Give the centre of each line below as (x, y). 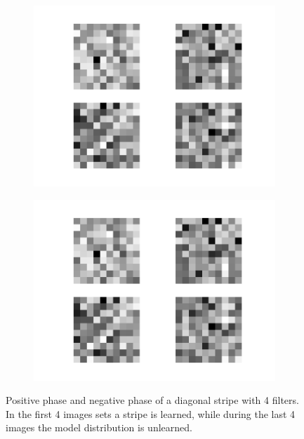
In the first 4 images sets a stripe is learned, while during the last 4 (151, 413)
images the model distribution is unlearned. (99, 427)
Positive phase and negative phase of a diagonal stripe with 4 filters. (152, 400)
